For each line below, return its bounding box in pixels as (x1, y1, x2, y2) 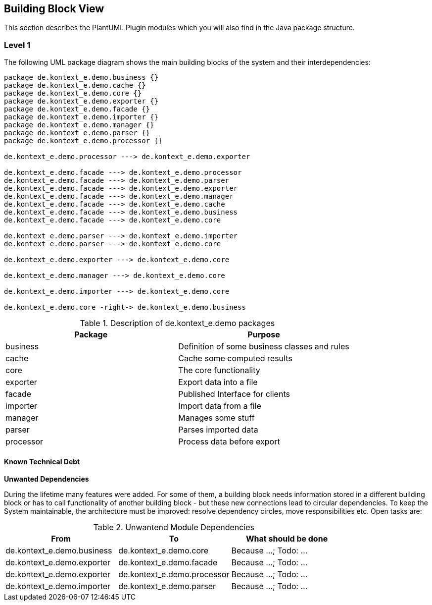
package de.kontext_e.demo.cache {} (4, 81, 146, 90)
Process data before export (178, 437, 280, 447)
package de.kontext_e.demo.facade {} (4, 105, 150, 113)
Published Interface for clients (178, 389, 290, 399)
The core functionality (178, 365, 260, 376)
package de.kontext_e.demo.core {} (4, 89, 142, 98)
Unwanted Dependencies (4, 475, 89, 484)
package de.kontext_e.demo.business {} (4, 73, 158, 82)
